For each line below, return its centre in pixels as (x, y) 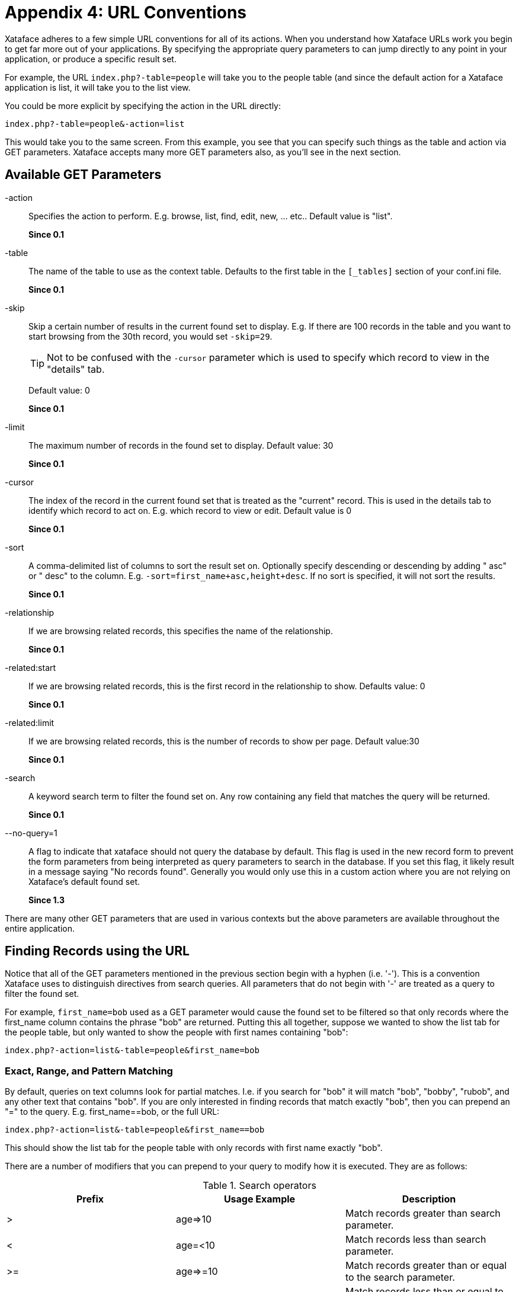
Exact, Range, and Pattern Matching (89, 1071)
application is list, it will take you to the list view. (98, 87)
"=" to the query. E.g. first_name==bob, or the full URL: (112, 1112)
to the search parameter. (400, 1277)
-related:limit (30, 722)
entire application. (40, 928)
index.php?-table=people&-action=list (95, 124)
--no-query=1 (31, 833)
